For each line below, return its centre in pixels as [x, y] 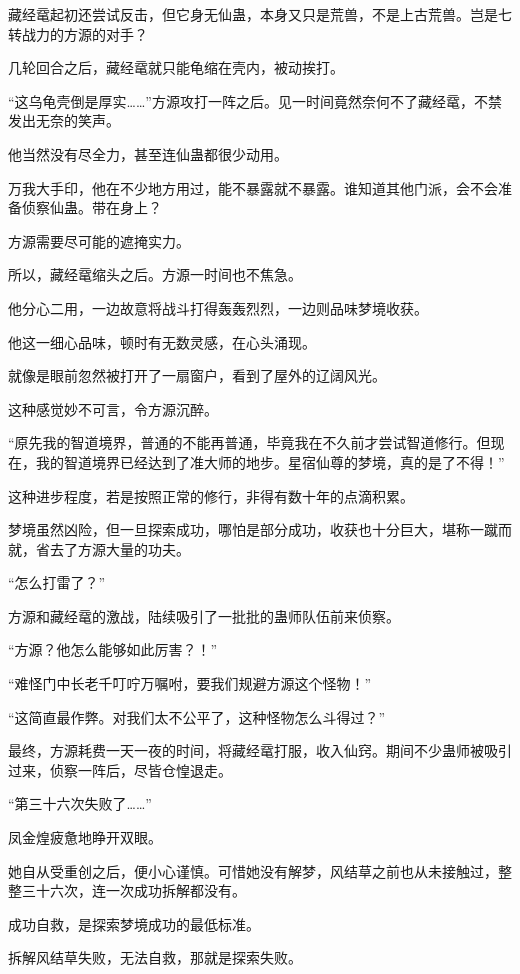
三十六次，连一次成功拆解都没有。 [133, 890]
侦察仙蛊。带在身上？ [91, 207]
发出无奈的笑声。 [64, 120]
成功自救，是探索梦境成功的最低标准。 [134, 923]
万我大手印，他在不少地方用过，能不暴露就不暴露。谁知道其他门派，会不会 [253, 187]
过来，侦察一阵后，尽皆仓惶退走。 [120, 769]
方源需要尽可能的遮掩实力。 [99, 240]
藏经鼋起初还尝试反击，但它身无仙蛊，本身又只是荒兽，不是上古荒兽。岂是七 [260, 14]
